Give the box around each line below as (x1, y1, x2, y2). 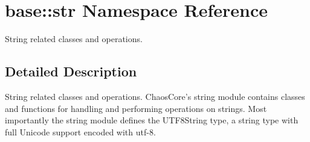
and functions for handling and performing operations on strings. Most (5, 102, 267, 114)
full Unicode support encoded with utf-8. (5, 125, 156, 138)
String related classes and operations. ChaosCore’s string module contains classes (5, 90, 305, 102)
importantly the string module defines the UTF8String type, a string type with (5, 114, 299, 126)
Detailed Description (5, 62, 137, 81)
